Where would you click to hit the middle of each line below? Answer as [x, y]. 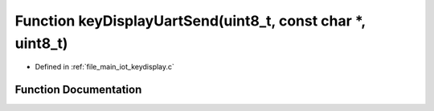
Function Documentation [78, 90]
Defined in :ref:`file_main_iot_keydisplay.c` [104, 67]
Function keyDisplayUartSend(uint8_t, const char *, [190, 21]
